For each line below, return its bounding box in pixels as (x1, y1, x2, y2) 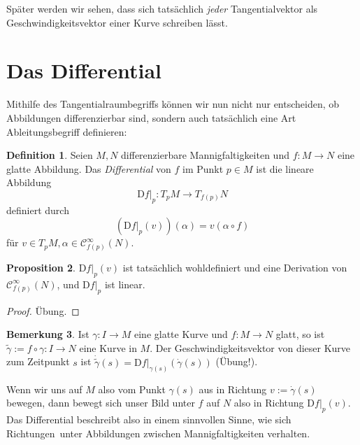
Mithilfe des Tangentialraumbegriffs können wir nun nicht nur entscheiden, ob (6, 97, 340, 111)
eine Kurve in (79, 340, 137, 355)
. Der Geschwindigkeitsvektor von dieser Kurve (150, 340, 351, 355)
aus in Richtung (199, 381, 267, 396)
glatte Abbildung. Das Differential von (6, 161, 171, 176)
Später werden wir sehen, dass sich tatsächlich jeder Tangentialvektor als (6, 1, 318, 15)
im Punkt (182, 161, 224, 176)
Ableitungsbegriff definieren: (6, 124, 127, 139)
